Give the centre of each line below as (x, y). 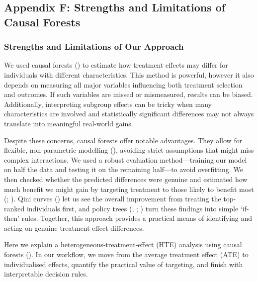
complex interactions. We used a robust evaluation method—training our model (126, 159)
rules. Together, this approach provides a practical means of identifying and (137, 218)
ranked (14, 208)
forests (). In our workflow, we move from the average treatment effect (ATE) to (126, 254)
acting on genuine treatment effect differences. (74, 228)
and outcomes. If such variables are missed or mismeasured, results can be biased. (129, 94)
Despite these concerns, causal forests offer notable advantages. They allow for (123, 140)
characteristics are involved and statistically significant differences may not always (129, 114)
